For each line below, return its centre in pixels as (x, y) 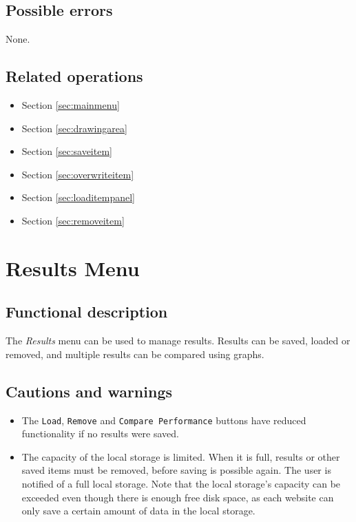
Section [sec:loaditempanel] (78, 197)
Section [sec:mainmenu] (71, 105)
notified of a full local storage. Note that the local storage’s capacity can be (181, 483)
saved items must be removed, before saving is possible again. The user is (176, 470)
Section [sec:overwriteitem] (78, 174)
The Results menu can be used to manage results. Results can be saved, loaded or (178, 341)
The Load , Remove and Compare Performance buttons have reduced (164, 420)
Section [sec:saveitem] (67, 151)
